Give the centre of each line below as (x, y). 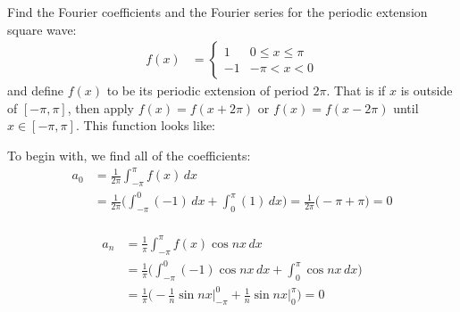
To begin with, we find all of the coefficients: (129, 155)
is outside (427, 90)
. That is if (356, 90)
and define (36, 90)
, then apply (101, 107)
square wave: (42, 29)
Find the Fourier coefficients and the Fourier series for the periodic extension (217, 12)
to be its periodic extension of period (208, 90)
